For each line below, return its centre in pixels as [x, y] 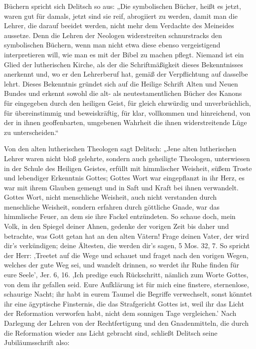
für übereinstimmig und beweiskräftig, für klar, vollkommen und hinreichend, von [127, 112]
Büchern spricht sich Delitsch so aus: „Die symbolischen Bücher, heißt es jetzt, [123, 6]
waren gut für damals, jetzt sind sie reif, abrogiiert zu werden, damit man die [121, 16]
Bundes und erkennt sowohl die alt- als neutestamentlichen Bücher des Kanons [123, 93]
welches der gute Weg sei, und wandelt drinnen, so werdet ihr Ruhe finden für [122, 265]
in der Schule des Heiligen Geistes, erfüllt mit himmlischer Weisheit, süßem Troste [128, 168]
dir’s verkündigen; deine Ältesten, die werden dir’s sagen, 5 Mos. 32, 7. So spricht [127, 245]
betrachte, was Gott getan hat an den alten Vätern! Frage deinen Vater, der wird [127, 236]
